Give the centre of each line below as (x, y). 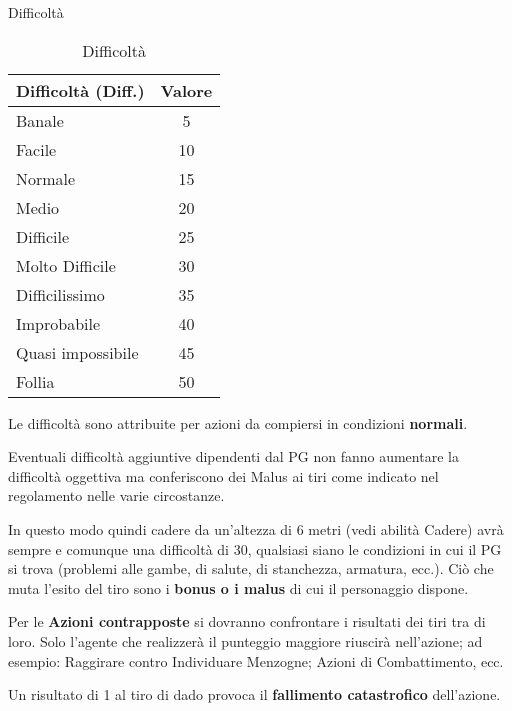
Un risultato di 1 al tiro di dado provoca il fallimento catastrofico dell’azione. (254, 694)
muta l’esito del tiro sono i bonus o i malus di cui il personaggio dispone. (238, 587)
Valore (186, 90)
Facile (36, 149)
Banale (40, 120)
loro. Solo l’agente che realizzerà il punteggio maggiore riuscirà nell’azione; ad (245, 640)
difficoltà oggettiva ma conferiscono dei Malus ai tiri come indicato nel (223, 475)
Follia (35, 381)
